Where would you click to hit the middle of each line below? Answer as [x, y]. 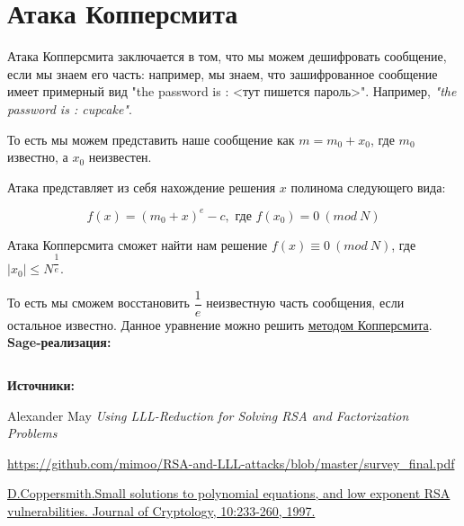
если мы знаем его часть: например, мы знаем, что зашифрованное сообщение [223, 73]
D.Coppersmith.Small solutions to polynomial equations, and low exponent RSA [229, 493]
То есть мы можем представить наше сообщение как [151, 139]
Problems [32, 433]
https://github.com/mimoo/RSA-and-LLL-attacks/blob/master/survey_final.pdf [231, 463]
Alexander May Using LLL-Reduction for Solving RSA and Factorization [208, 415]
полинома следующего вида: [368, 187]
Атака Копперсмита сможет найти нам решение [138, 244]
